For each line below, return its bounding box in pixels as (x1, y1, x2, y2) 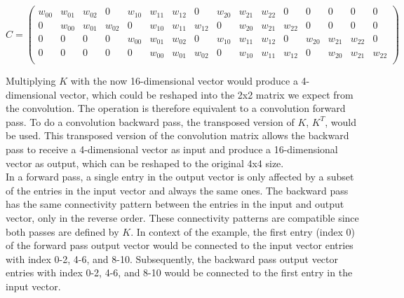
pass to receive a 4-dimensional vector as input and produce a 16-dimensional (6, 142, 338, 156)
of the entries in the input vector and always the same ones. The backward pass (6, 183, 349, 197)
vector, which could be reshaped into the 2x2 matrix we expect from (60, 87, 353, 101)
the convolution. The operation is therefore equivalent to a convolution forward (6, 101, 346, 115)
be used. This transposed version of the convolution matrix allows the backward (6, 128, 349, 143)
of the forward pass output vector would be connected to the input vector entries (6, 238, 353, 253)
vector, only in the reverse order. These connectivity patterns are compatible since (6, 210, 359, 225)
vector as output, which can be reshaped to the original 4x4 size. (6, 155, 284, 170)
